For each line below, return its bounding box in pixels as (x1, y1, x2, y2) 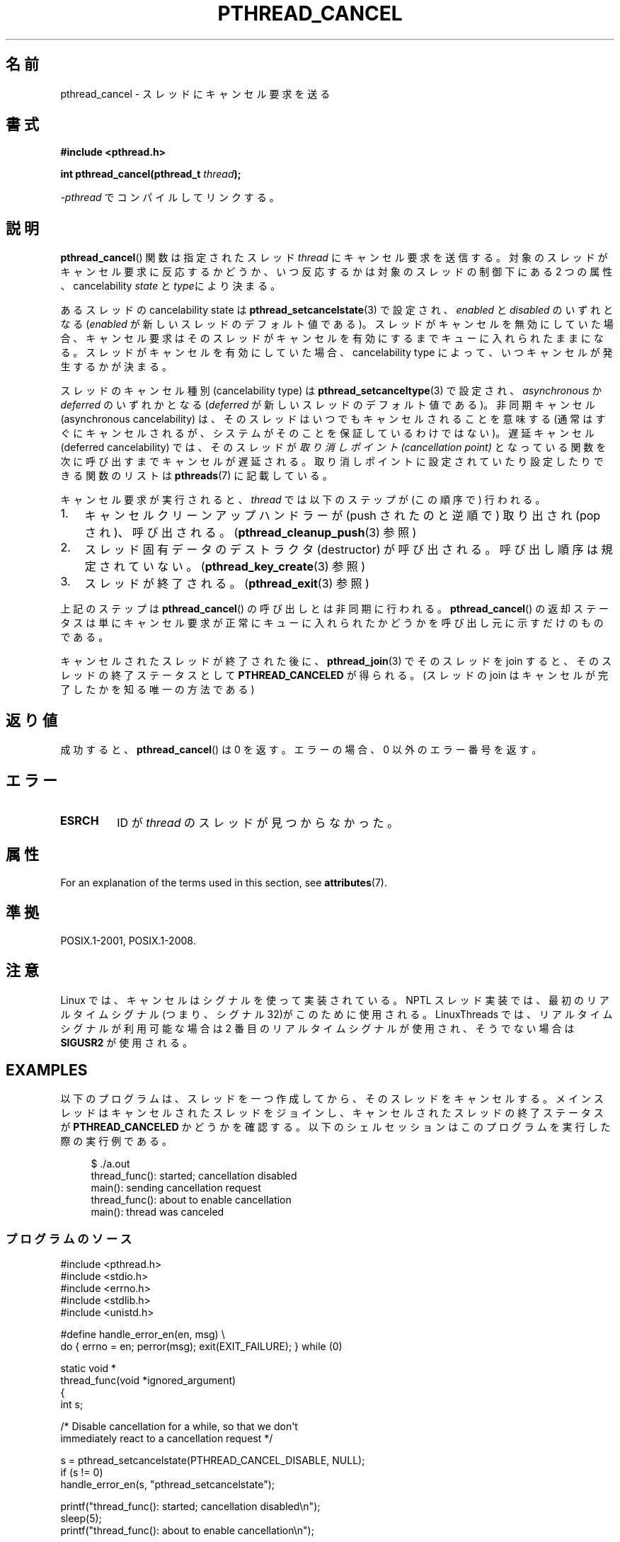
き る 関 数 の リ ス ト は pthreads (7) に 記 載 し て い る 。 (60, 469, 333, 482)
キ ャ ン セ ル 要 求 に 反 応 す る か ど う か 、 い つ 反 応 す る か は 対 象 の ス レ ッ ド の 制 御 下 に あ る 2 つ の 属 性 (60, 265, 613, 278)
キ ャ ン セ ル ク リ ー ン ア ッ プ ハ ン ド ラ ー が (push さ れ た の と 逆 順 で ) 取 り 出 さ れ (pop (84, 508, 601, 523)
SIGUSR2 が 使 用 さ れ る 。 (60, 1036, 193, 1049)
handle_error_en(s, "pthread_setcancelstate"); (60, 1478, 275, 1491)
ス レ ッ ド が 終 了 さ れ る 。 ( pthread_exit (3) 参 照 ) (84, 576, 369, 591)
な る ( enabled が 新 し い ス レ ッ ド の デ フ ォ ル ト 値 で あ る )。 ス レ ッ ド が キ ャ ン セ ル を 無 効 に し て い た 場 (60, 318, 614, 331)
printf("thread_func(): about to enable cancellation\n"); (60, 1524, 314, 1537)
